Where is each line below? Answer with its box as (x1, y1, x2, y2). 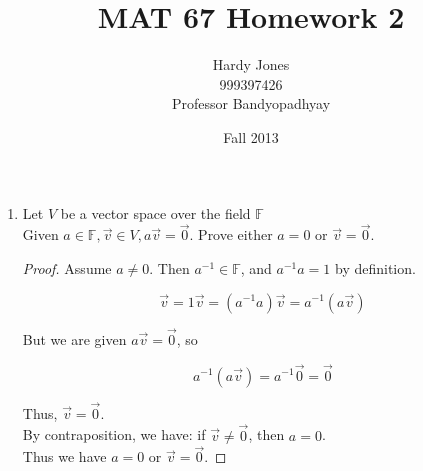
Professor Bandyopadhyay (171, 93, 331, 114)
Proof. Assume (22, 257, 112, 278)
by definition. (335, 257, 416, 278)
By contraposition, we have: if (22, 424, 206, 445)
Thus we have (22, 446, 107, 467)
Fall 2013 (223, 126, 279, 147)
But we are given (22, 328, 127, 349)
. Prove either (189, 224, 273, 245)
